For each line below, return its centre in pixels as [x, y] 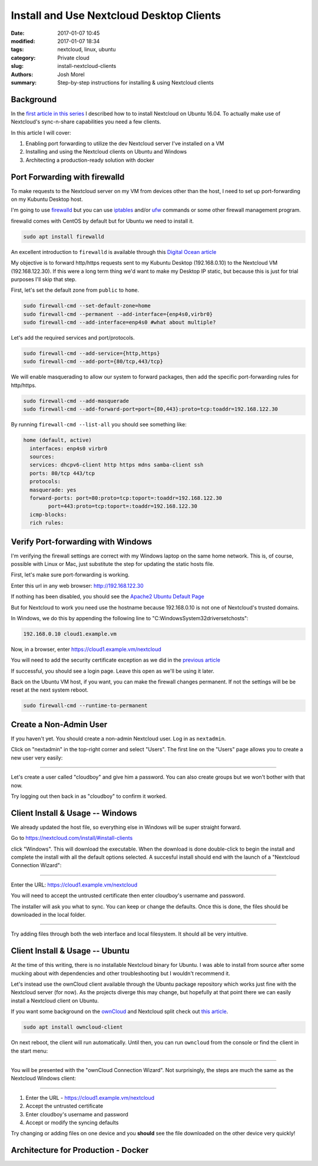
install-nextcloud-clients [87, 66]
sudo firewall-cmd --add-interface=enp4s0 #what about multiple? [120, 323]
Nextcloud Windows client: [44, 1079]
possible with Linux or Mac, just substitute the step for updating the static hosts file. [112, 564]
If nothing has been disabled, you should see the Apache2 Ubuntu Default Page [107, 597]
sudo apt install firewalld [64, 237]
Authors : [22, 74]
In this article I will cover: [41, 132]
